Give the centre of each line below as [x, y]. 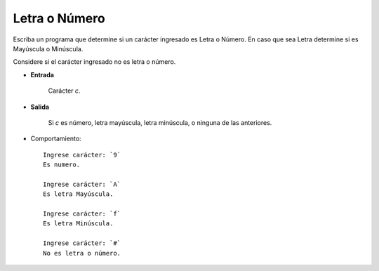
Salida [40, 107]
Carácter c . [64, 91]
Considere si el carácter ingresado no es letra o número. [94, 62]
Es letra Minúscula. [78, 224]
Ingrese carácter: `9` [82, 155]
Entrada [42, 74]
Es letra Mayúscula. [78, 194]
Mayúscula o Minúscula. [48, 48]
